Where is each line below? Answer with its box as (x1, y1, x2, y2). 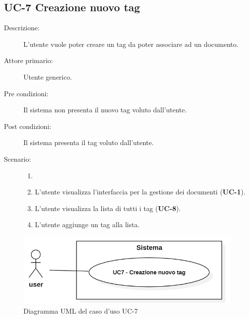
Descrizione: (4, 22, 40, 33)
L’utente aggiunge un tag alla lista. (35, 219, 140, 230)
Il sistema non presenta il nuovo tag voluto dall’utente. (23, 105, 187, 115)
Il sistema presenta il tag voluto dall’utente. (23, 137, 154, 148)
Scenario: (4, 153, 31, 164)
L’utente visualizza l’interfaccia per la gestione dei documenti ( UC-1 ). (35, 187, 246, 197)
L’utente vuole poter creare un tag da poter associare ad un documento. (23, 39, 239, 49)
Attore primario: (4, 55, 53, 65)
